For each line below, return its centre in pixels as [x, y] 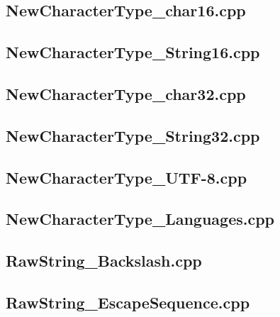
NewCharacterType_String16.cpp [133, 52]
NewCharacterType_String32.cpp [133, 135]
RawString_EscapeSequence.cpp [128, 302]
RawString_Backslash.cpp [104, 261]
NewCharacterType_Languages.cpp [140, 219]
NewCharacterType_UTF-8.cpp [127, 177]
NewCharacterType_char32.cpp [126, 93]
